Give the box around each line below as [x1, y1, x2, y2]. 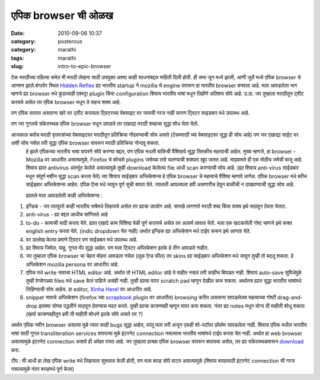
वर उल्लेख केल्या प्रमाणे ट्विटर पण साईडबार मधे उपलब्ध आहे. [25, 236, 138, 243]
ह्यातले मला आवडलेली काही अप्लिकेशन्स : [25, 191, 103, 199]
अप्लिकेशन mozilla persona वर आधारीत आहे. [25, 261, 120, 268]
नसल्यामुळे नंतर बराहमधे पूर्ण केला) [11, 365, 74, 373]
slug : [11, 63, 24, 70]
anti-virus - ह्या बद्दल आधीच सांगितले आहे [25, 211, 108, 218]
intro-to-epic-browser [57, 63, 111, 70]
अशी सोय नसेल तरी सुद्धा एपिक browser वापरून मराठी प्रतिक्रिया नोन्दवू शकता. [11, 139, 160, 146]
